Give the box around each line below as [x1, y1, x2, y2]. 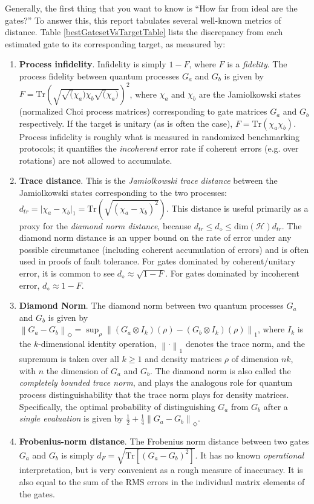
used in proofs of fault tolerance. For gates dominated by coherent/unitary [19, 255, 296, 267]
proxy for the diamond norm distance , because [19, 219, 192, 232]
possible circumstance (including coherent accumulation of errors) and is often [19, 243, 309, 255]
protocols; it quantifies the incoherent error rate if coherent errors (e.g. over [19, 142, 299, 155]
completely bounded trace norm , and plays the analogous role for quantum [19, 376, 293, 389]
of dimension [231, 352, 279, 365]
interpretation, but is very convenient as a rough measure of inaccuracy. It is [19, 463, 303, 476]
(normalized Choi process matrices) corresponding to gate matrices [19, 105, 267, 118]
